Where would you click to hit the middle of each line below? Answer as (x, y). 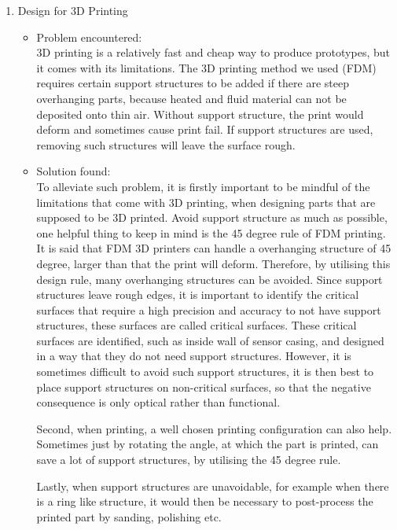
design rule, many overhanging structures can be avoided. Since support (210, 279)
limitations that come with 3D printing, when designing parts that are (206, 202)
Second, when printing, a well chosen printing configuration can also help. (214, 428)
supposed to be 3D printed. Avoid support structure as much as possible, (212, 217)
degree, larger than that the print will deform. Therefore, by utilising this (213, 263)
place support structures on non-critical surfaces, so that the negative (204, 386)
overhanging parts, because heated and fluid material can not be (191, 98)
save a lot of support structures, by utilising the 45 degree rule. (189, 460)
